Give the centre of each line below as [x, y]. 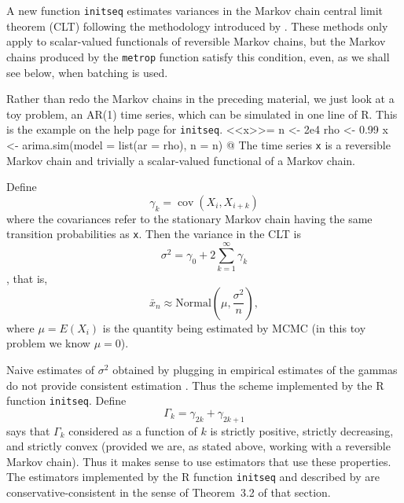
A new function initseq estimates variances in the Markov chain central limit [195, 10]
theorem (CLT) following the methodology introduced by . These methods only [197, 26]
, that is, [27, 279]
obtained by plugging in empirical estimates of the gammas [255, 369]
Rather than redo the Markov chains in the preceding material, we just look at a [200, 99]
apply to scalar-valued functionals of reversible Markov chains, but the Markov [196, 41]
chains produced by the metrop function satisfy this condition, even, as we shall [198, 56]
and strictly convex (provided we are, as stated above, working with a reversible [198, 446]
